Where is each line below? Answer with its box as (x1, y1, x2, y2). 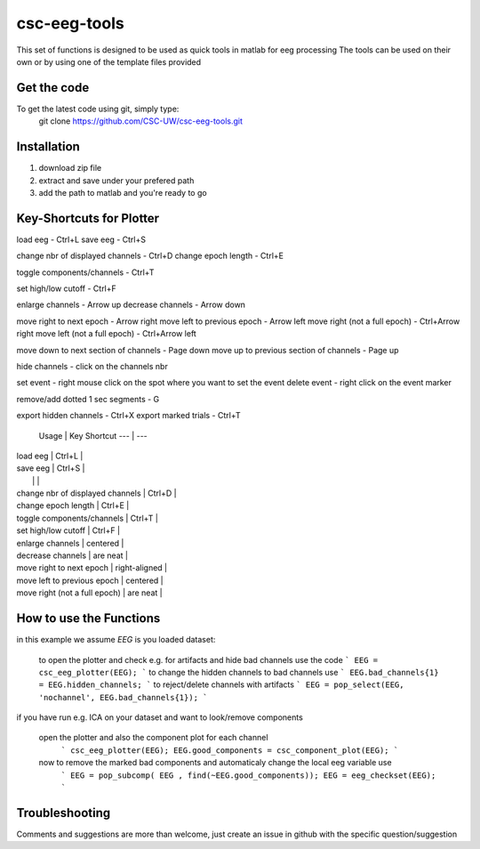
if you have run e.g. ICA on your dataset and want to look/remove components (16, 712, 304, 723)
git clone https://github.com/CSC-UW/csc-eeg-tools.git (38, 116, 244, 126)
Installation (16, 139, 80, 155)
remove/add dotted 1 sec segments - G (16, 393, 160, 404)
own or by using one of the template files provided (16, 56, 202, 67)
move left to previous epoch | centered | (16, 575, 164, 586)
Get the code (16, 80, 90, 95)
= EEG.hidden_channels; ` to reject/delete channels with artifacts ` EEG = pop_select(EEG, (38, 679, 404, 690)
